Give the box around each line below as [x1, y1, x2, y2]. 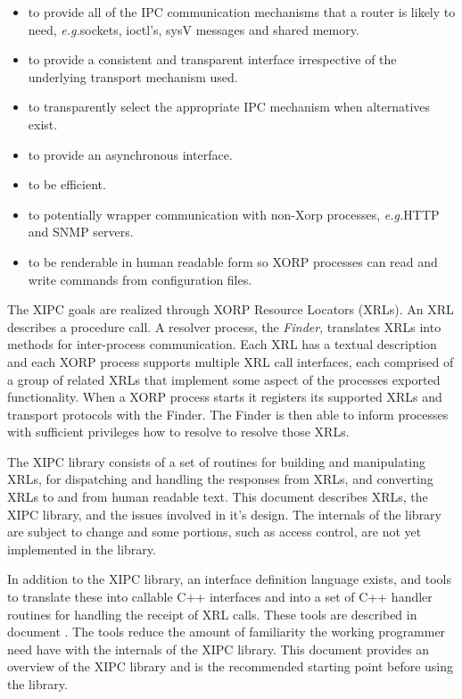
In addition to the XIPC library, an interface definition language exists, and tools [7, 570, 451, 588]
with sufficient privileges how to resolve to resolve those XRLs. [7, 422, 350, 441]
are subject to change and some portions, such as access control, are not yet [7, 522, 422, 541]
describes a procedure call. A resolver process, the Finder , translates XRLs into [7, 317, 441, 336]
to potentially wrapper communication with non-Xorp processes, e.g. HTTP [28, 204, 440, 223]
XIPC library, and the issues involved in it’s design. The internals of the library [7, 504, 442, 523]
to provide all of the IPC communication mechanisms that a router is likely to [28, 3, 456, 21]
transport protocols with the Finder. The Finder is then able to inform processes [7, 404, 449, 423]
